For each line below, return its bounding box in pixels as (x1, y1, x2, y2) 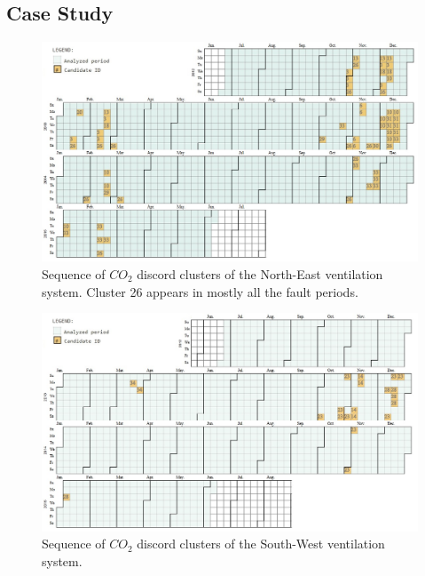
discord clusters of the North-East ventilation (137, 264, 383, 283)
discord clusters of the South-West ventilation (137, 534, 385, 553)
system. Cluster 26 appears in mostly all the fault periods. (42, 282, 358, 300)
